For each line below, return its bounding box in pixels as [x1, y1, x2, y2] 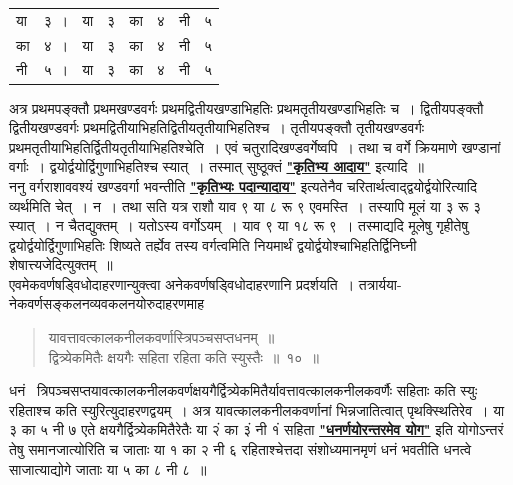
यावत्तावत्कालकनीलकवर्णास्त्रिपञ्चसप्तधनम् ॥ [48, 327, 275, 348]
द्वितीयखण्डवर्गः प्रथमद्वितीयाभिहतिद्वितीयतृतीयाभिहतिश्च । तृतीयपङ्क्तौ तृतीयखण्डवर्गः [9, 117, 425, 138]
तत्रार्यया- [358, 273, 402, 294]
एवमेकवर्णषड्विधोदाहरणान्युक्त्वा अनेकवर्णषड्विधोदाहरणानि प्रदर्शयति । [9, 273, 355, 294]
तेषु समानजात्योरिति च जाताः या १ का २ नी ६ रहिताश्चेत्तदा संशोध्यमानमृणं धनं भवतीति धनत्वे [9, 439, 472, 460]
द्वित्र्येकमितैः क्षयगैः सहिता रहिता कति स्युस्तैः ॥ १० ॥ [48, 346, 319, 367]
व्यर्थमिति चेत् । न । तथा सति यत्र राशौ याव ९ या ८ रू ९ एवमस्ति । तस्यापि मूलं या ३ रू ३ [9, 195, 482, 216]
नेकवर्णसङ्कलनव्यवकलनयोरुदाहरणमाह [9, 293, 204, 314]
